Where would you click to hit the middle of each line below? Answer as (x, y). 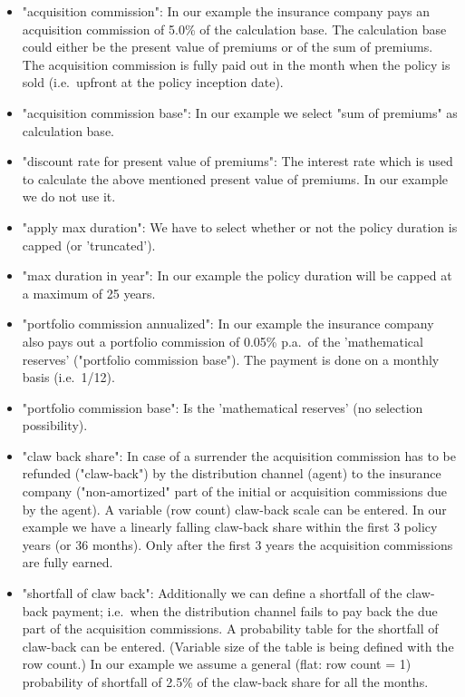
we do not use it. (69, 196)
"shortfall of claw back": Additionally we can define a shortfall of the (212, 593)
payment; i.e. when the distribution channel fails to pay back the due (245, 610)
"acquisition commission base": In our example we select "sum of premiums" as (240, 112)
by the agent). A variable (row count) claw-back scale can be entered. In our (234, 509)
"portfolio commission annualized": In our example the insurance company (228, 324)
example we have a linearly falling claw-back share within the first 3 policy (230, 527)
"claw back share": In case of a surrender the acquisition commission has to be (239, 455)
